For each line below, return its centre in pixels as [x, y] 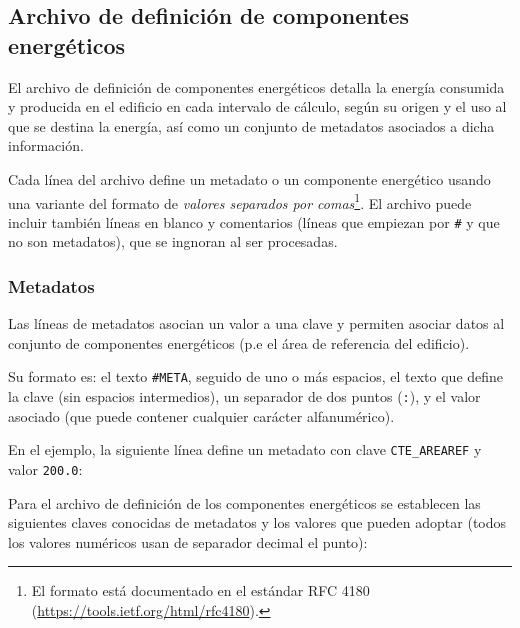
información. [46, 145]
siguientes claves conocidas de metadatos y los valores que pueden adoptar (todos [257, 522]
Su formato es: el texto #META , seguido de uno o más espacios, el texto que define [256, 376]
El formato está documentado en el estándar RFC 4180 [200, 590]
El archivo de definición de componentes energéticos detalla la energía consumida [256, 86]
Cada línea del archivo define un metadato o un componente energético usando [249, 178]
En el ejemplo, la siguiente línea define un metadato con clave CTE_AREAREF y [245, 449]
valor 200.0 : [45, 469]
